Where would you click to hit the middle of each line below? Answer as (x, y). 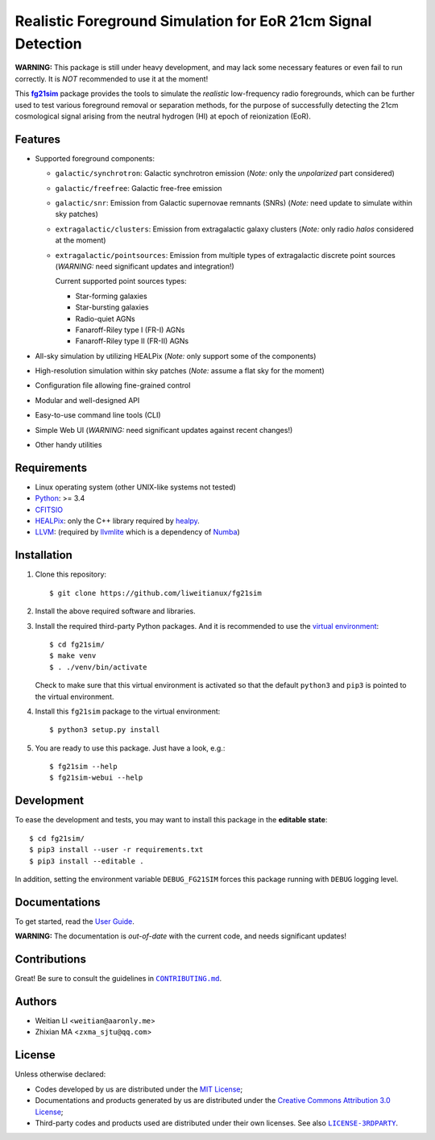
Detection (48, 44)
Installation (43, 555)
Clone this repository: (71, 574)
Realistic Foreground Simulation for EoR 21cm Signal (193, 21)
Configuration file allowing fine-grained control (113, 385)
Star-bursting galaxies (112, 307)
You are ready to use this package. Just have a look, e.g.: (130, 748)
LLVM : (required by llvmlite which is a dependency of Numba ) (138, 532)
